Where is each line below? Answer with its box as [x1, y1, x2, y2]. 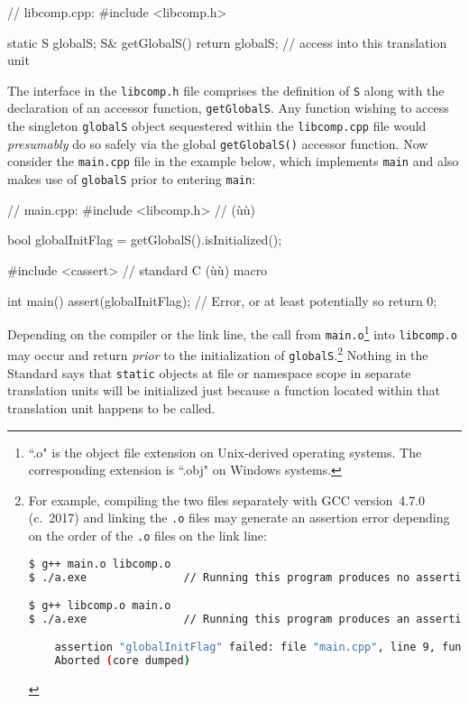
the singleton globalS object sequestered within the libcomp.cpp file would [7, 116, 427, 135]
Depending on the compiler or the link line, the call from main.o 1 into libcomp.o [7, 322, 457, 343]
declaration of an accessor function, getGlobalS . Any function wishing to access [7, 98, 449, 117]
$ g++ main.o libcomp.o [28, 557, 171, 570]
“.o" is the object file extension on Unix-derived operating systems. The [28, 442, 422, 461]
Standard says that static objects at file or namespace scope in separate [7, 363, 411, 382]
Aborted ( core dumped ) [54, 654, 190, 668]
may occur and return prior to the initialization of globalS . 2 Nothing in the [7, 343, 428, 365]
